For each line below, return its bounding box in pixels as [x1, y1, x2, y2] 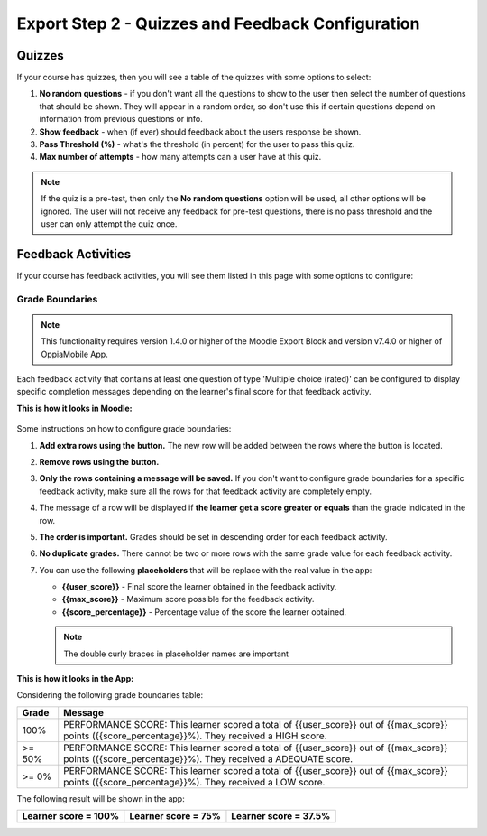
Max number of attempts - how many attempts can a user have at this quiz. [39, 152, 322, 163]
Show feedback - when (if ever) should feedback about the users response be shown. [39, 126, 362, 137]
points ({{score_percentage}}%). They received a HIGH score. [63, 729, 328, 742]
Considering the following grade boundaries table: [16, 690, 203, 701]
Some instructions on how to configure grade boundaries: [16, 423, 232, 434]
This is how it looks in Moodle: [16, 403, 133, 413]
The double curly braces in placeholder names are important [63, 648, 289, 659]
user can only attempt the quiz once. [41, 218, 178, 229]
